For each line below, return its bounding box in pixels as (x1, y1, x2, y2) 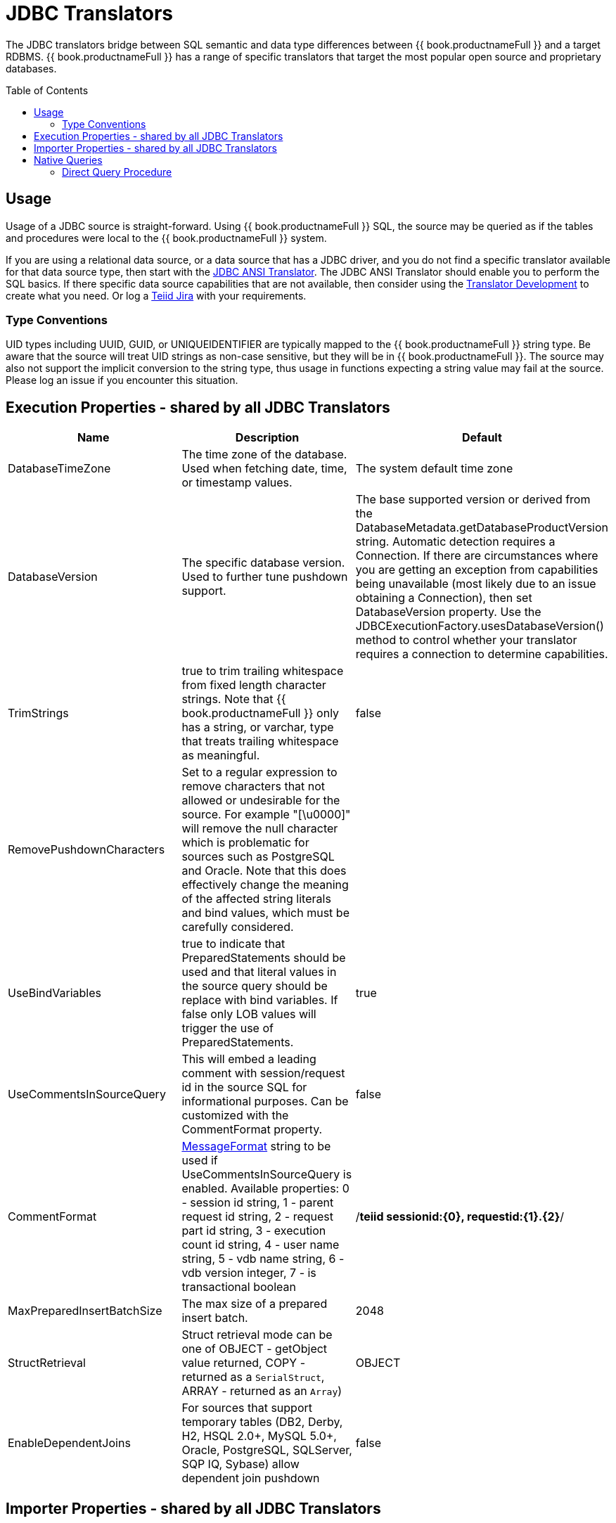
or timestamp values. (181, 475, 293, 490)
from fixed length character (181, 678, 326, 693)
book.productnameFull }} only (181, 706, 340, 721)
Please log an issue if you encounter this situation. (6, 374, 238, 387)
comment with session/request (181, 1066, 345, 1081)
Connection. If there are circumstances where (355, 548, 598, 563)
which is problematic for (181, 835, 309, 850)
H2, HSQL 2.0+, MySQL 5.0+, (181, 1429, 337, 1444)
